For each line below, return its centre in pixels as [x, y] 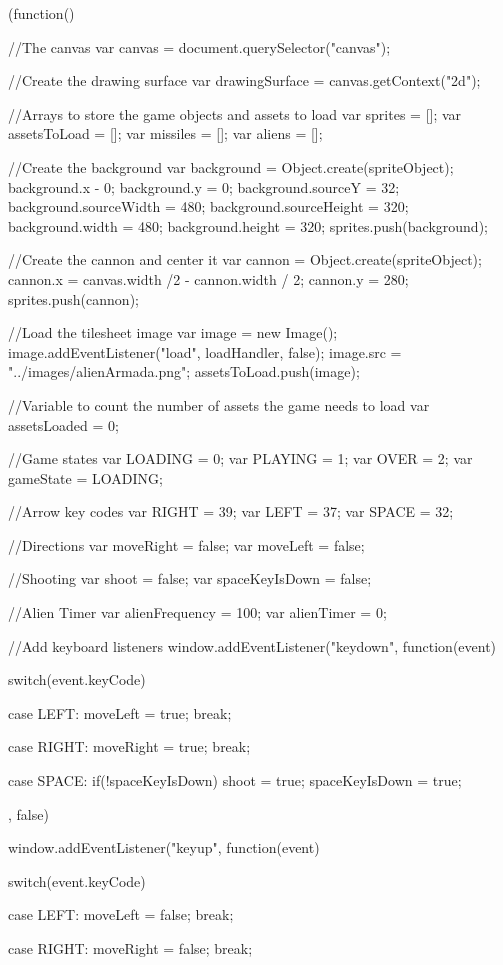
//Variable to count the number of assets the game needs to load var [219, 404]
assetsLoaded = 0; [63, 424]
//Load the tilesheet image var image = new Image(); [173, 332]
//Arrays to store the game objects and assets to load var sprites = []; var [235, 113]
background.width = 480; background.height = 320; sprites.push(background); [248, 225]
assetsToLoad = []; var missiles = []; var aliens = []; [165, 133]
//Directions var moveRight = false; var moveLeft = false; [186, 544]
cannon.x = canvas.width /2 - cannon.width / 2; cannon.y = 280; [208, 278]
